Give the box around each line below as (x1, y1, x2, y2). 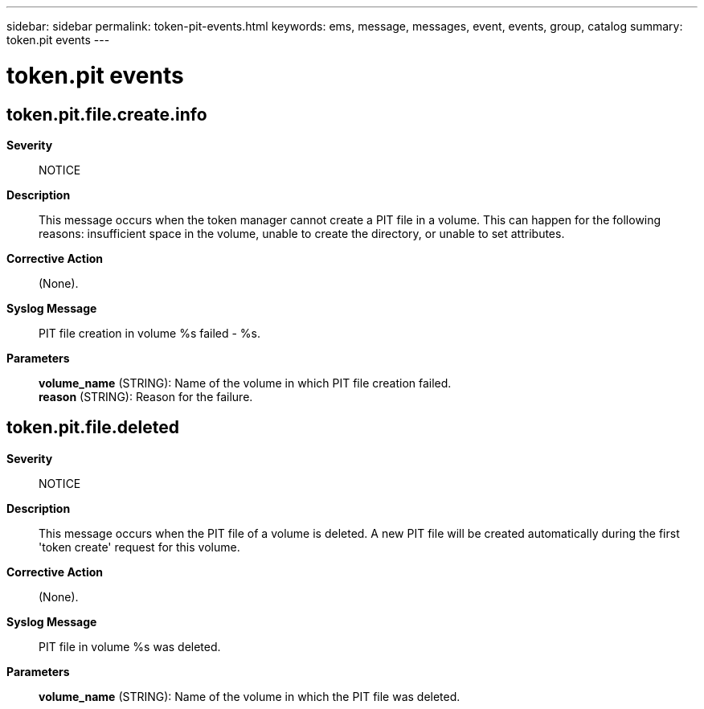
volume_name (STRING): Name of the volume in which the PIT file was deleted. (39, 689, 460, 703)
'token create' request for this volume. (39, 539, 240, 554)
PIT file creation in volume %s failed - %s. (39, 326, 261, 340)
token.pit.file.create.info (6, 104, 207, 125)
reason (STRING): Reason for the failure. (39, 389, 253, 404)
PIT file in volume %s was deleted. (39, 639, 221, 654)
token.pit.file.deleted (6, 417, 179, 438)
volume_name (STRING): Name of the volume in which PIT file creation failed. (39, 375, 452, 390)
